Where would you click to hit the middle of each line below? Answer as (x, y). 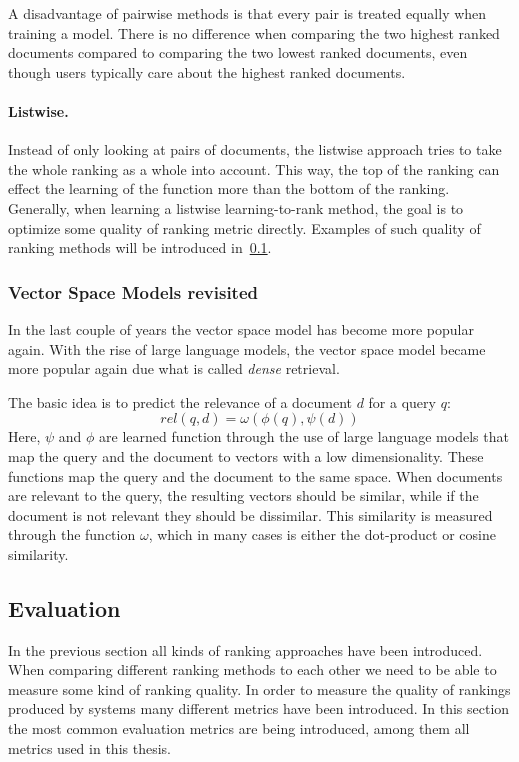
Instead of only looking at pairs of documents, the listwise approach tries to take (255, 149)
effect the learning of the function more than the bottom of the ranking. (229, 188)
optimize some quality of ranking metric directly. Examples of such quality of (244, 227)
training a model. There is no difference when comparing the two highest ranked (254, 32)
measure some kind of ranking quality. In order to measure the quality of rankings (259, 688)
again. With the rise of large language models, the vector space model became (247, 348)
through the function (72, 534)
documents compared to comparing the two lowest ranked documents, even (238, 52)
